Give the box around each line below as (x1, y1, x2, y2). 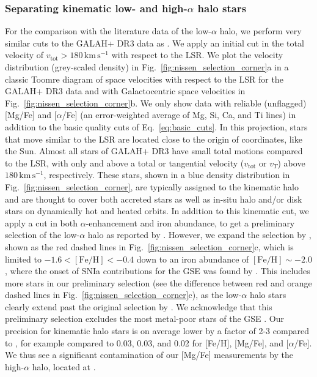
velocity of (5, 48, 43, 61)
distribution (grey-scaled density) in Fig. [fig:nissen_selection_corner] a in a (5, 61, 289, 73)
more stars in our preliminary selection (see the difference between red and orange (5, 276, 312, 289)
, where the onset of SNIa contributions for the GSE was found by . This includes (5, 264, 310, 277)
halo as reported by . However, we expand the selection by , (87, 228, 312, 241)
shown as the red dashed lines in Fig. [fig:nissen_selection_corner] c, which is (5, 240, 294, 253)
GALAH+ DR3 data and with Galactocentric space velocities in (5, 84, 246, 97)
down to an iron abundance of (136, 252, 249, 265)
